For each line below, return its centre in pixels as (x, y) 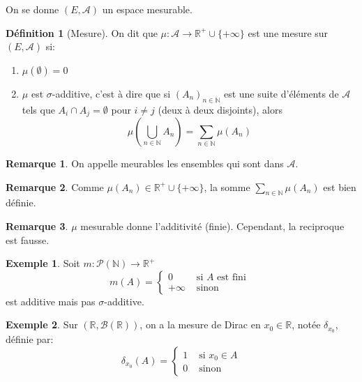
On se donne (32, 9)
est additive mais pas (51, 301)
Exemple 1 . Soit (43, 263)
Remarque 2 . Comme (55, 186)
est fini (232, 278)
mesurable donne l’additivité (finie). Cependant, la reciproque (212, 226)
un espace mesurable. (147, 9)
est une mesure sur (288, 32)
